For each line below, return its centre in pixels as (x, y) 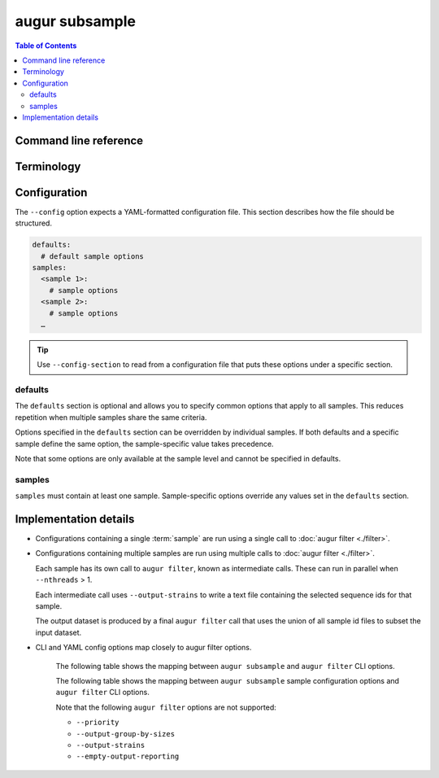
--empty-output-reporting (128, 756)
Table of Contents (46, 46)
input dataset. (59, 632)
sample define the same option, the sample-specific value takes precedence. (144, 444)
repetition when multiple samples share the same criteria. (111, 417)
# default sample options (92, 256)
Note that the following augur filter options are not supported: (166, 707)
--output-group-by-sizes (125, 734)
